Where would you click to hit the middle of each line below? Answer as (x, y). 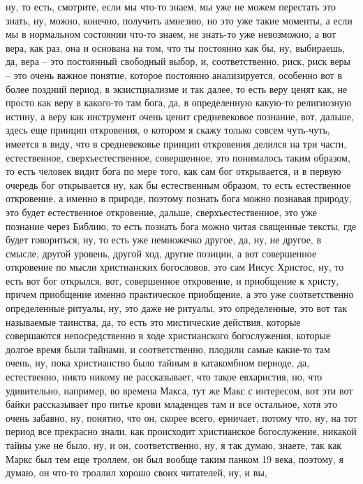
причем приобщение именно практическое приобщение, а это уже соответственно (180, 294)
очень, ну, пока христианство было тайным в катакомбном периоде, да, (158, 363)
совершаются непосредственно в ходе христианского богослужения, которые (168, 335)
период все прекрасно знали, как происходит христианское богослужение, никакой (181, 431)
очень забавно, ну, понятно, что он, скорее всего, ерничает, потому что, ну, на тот (181, 417)
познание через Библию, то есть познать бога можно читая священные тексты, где (181, 226)
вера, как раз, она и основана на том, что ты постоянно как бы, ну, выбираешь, (176, 47)
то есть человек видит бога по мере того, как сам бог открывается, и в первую (173, 171)
